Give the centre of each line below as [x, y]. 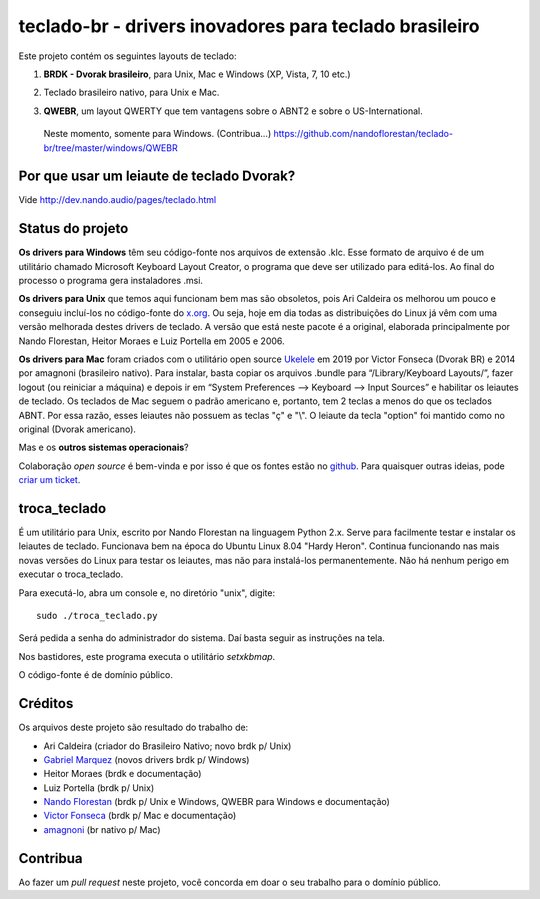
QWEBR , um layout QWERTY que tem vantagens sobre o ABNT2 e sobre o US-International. [233, 111]
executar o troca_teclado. [71, 574]
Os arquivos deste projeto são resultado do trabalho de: [133, 727]
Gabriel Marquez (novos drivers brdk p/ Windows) [146, 759]
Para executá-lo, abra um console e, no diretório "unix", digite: [147, 592]
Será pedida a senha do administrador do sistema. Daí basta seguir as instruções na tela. [201, 638]
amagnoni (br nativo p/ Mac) [102, 829]
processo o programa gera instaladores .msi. [111, 281]
